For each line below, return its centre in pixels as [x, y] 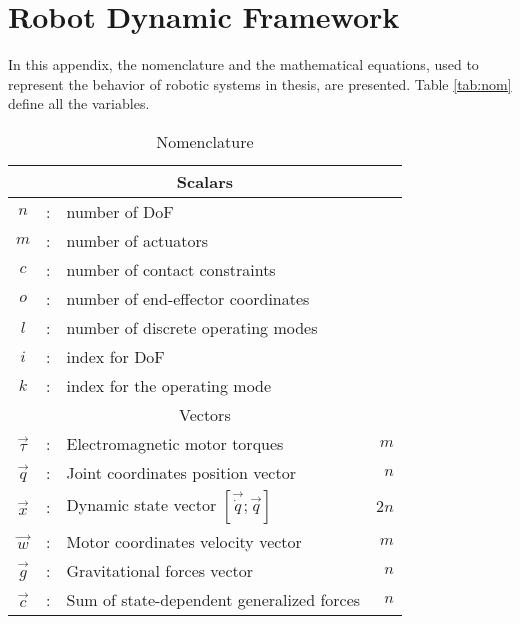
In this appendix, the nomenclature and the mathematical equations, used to [243, 64]
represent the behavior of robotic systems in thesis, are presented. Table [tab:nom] [260, 83]
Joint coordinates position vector [181, 472]
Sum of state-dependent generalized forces [213, 599]
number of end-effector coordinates [188, 298]
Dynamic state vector [141, 504]
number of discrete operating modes [192, 327]
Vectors [205, 414]
